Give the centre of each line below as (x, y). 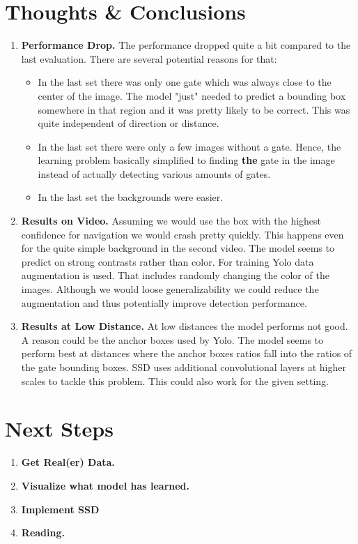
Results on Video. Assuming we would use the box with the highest (171, 221)
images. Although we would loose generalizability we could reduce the (170, 289)
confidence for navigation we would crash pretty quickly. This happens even (182, 234)
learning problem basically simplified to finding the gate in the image (186, 160)
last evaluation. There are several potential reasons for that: (149, 58)
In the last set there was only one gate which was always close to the (185, 82)
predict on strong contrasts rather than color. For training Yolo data (168, 261)
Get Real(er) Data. (68, 462)
